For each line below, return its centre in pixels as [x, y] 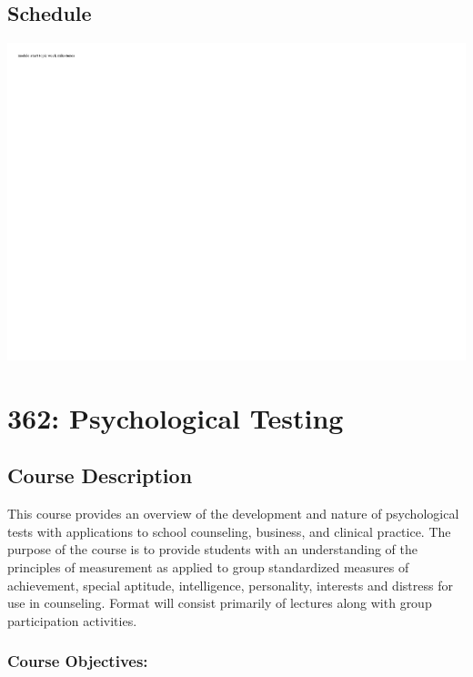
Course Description [100, 475]
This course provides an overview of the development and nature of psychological [233, 514]
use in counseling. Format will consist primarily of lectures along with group [220, 603]
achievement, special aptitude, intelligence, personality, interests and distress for [230, 585]
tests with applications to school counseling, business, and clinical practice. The [229, 531]
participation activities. [72, 620]
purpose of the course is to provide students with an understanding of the [212, 549]
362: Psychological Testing [176, 417]
